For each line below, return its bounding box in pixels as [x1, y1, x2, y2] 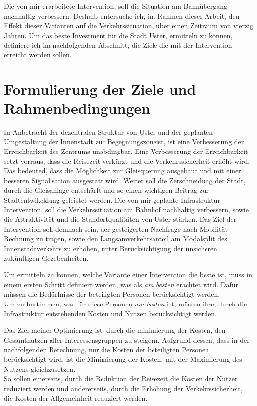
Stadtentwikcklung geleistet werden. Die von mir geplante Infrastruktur [4, 195, 220, 205]
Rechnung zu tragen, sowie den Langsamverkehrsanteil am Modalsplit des [4, 233, 227, 244]
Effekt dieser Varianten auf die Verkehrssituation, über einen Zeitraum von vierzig [4, 20, 254, 31]
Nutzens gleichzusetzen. [4, 363, 76, 374]
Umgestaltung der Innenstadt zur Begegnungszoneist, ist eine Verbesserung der [4, 136, 244, 147]
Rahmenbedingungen [4, 98, 151, 118]
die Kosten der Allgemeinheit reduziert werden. [4, 393, 148, 403]
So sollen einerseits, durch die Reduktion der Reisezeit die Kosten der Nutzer [4, 373, 238, 384]
